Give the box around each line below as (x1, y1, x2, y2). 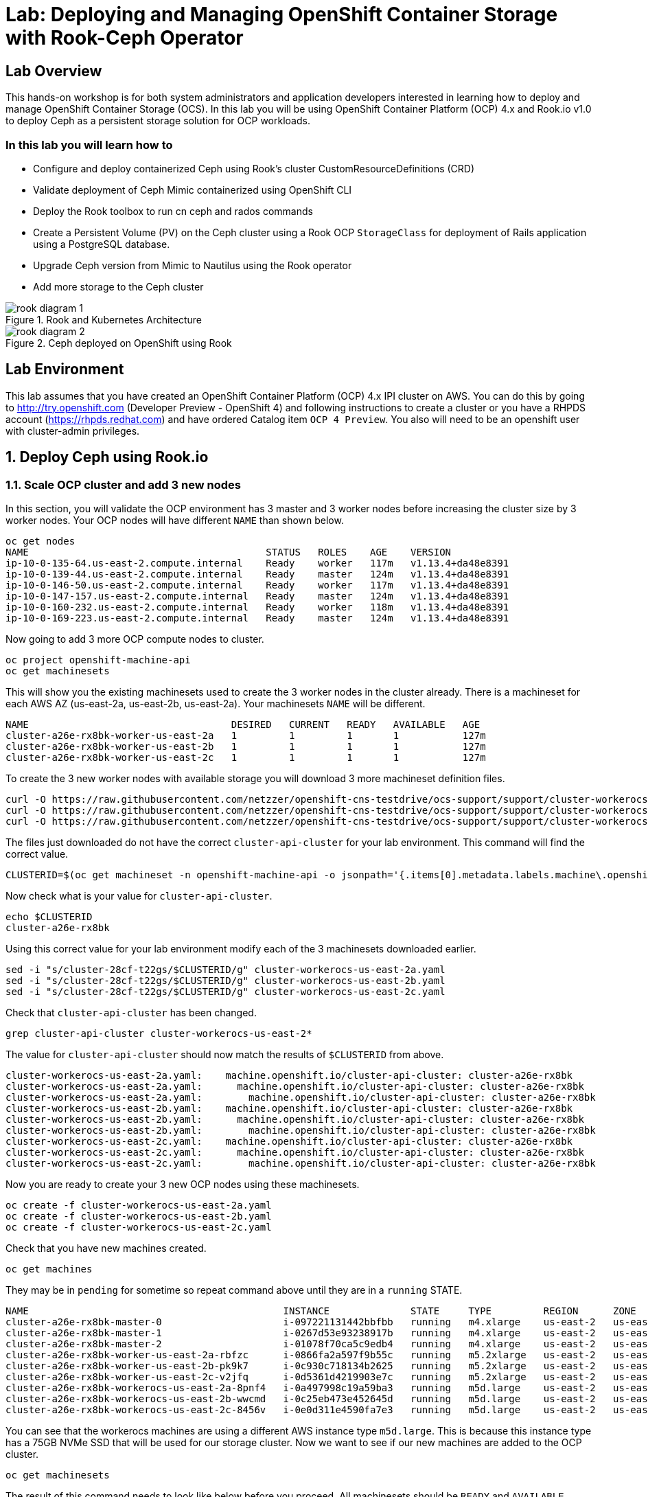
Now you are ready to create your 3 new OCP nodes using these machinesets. (5, 1178, 360, 1190)
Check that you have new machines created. (5, 1242, 207, 1254)
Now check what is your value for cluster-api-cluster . (5, 889, 273, 902)
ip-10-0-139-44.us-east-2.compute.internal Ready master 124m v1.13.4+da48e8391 (5, 568, 509, 580)
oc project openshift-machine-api (5, 654, 191, 665)
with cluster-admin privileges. (5, 424, 140, 437)
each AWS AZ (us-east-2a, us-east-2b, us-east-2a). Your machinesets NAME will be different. (5, 697, 426, 709)
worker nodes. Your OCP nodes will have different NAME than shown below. (5, 514, 344, 526)
